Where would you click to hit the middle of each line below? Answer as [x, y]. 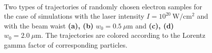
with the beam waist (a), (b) [49, 25]
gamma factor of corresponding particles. [66, 44]
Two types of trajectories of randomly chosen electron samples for [103, 6]
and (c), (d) [155, 25]
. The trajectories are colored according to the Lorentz [123, 35]
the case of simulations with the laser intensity [74, 16]
